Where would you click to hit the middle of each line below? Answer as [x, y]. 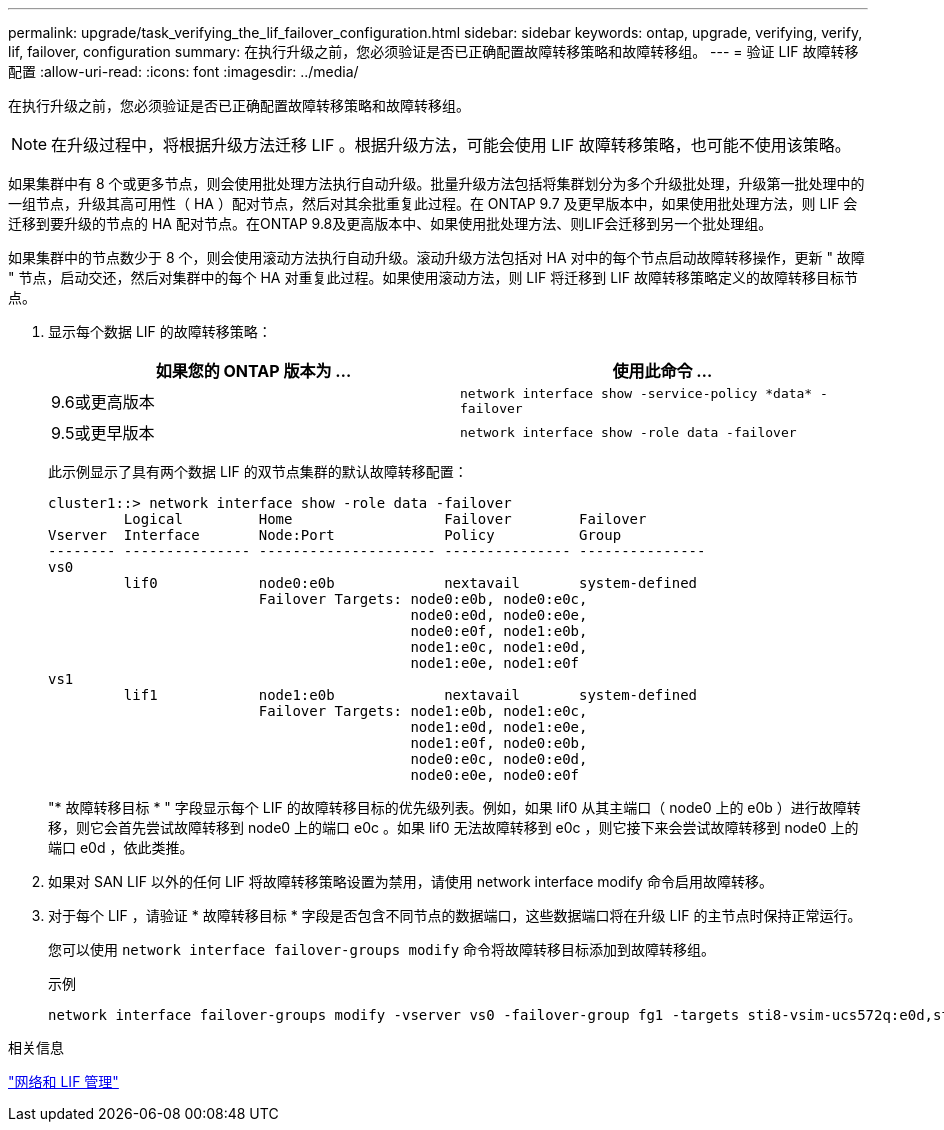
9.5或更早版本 [103, 433]
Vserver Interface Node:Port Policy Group [335, 535]
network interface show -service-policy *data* [636, 393]
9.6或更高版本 [103, 402]
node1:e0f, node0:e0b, [499, 743]
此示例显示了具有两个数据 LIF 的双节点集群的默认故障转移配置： [258, 471]
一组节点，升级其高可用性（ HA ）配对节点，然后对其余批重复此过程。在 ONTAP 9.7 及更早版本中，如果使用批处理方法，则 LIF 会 [433, 203]
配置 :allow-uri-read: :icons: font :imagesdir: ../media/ [183, 71]
